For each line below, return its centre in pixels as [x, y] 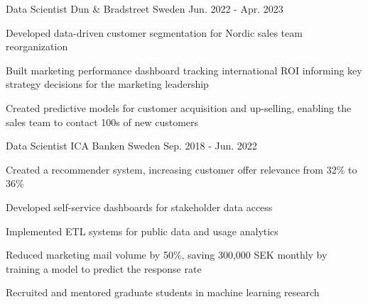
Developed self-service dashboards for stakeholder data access [139, 207]
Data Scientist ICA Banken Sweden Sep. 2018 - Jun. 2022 [131, 146]
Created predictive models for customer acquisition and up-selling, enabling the [179, 107]
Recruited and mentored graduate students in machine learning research [163, 292]
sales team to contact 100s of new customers [102, 122]
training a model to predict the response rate [104, 268]
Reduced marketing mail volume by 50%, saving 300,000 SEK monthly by [167, 255]
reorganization [37, 46]
